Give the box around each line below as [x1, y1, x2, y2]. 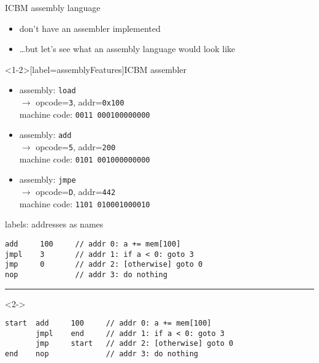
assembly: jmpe [19, 173, 76, 186]
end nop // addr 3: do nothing [5, 350, 198, 359]
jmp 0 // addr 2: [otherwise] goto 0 [5, 260, 203, 269]
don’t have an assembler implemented [19, 21, 161, 34]
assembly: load [19, 83, 76, 96]
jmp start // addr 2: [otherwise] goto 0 [36, 339, 234, 348]
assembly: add [19, 128, 72, 141]
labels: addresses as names [5, 218, 104, 231]
